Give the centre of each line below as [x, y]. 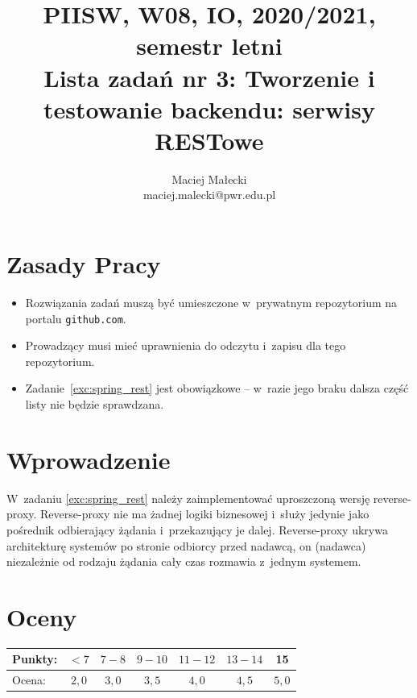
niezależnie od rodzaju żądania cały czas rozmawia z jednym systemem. [184, 561]
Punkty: [35, 659]
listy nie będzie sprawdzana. [95, 404]
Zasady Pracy [84, 264]
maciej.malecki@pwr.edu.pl [209, 195]
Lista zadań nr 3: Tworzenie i [209, 77]
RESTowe [209, 140]
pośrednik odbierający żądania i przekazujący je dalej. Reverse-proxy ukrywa [197, 529]
